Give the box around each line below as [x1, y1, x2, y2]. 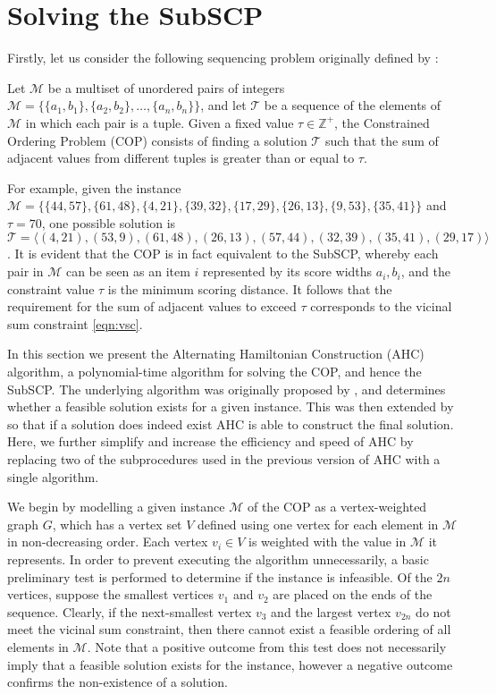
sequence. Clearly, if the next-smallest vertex [7, 602, 252, 621]
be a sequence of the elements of [264, 96, 441, 114]
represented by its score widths [203, 262, 373, 281]
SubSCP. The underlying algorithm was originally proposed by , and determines [7, 379, 446, 398]
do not [416, 602, 451, 621]
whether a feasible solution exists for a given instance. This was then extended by [7, 397, 454, 416]
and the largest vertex [271, 602, 391, 621]
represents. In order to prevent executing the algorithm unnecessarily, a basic [7, 549, 429, 568]
